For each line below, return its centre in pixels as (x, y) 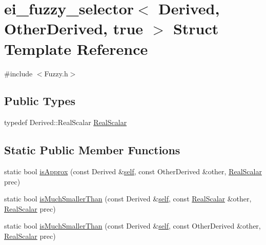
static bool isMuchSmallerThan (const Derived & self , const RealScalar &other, (128, 199)
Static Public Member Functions (92, 150)
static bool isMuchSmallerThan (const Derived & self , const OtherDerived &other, (132, 226)
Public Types (40, 101)
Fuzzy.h (56, 73)
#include (18, 73)
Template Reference (76, 48)
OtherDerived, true (74, 28)
